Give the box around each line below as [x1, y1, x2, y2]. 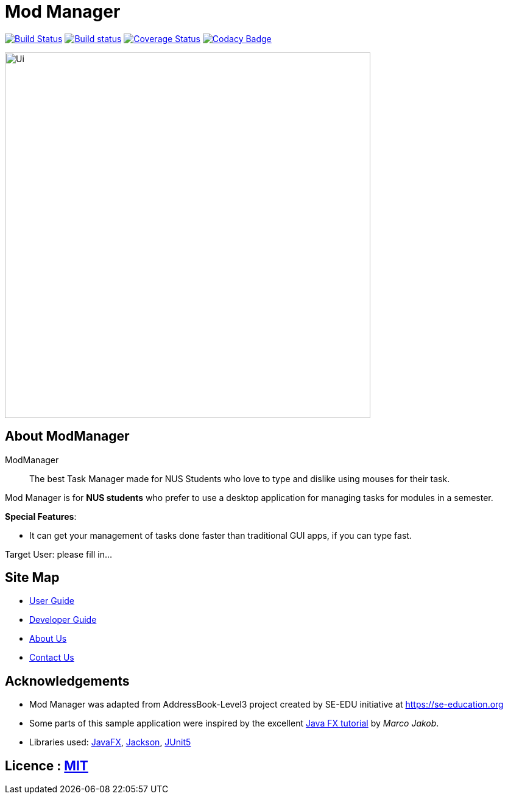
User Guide [29, 595, 75, 606]
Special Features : [5, 511, 77, 522]
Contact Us [29, 652, 74, 663]
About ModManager [5, 428, 130, 444]
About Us [29, 633, 67, 644]
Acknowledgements [5, 673, 130, 689]
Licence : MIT [5, 758, 88, 773]
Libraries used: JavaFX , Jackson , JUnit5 [29, 737, 191, 748]
